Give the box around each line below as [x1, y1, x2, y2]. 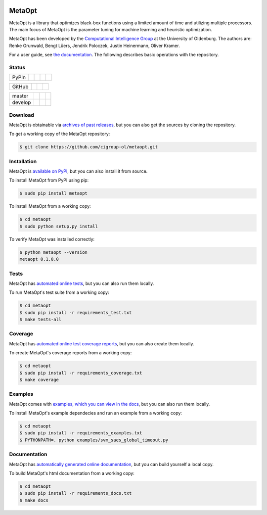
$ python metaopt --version [19, 249, 88, 255]
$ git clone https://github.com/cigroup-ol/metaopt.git [19, 144, 158, 150]
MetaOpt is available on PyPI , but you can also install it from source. [9, 168, 148, 174]
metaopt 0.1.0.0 [19, 256, 59, 262]
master [12, 93, 29, 99]
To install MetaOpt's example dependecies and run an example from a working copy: [9, 410, 182, 416]
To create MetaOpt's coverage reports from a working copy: [9, 350, 132, 356]
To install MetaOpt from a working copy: [9, 203, 91, 209]
